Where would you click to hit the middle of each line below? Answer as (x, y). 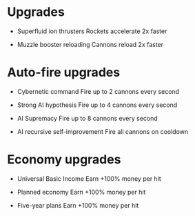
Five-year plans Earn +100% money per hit (78, 205)
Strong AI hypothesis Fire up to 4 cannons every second (97, 105)
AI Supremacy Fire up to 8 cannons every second (88, 118)
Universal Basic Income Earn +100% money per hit (89, 178)
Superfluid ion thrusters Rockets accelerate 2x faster (92, 31)
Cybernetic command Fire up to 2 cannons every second (98, 91)
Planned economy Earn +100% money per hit (81, 192)
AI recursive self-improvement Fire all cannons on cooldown (103, 131)
